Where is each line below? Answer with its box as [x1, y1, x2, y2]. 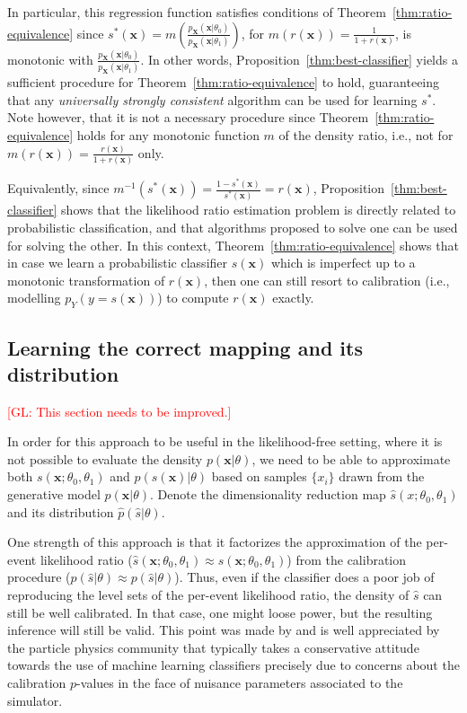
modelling [7, 288, 61, 307]
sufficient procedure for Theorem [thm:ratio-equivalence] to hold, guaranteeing [7, 73, 440, 92]
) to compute [157, 288, 229, 307]
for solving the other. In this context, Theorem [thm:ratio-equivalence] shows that [7, 235, 459, 254]
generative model [7, 485, 101, 504]
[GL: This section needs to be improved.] [7, 401, 232, 420]
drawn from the [339, 467, 425, 486]
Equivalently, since [7, 179, 110, 198]
